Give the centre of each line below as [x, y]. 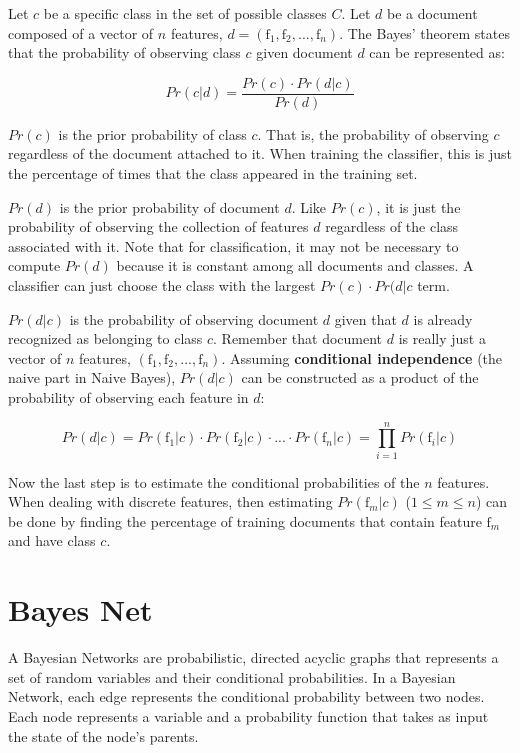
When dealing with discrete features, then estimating [170, 501]
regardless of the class [392, 226]
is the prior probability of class [152, 133]
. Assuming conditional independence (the [362, 357]
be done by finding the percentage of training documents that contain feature [245, 520]
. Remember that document [298, 338]
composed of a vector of [81, 32]
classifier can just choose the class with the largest [162, 285]
